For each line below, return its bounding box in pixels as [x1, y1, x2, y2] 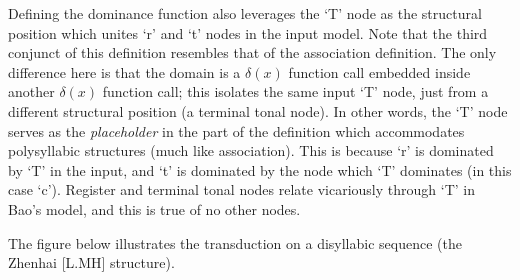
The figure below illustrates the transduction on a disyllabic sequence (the [8, 232, 462, 253]
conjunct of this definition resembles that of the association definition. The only [8, 42, 497, 63]
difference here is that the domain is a [8, 61, 241, 82]
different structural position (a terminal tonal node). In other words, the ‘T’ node [8, 100, 508, 121]
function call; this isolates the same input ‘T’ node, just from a [102, 81, 489, 102]
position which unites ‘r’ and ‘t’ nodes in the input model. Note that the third [8, 22, 488, 43]
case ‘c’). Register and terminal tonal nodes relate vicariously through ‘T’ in [8, 179, 475, 200]
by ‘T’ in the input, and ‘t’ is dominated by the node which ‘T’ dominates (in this [8, 159, 512, 180]
